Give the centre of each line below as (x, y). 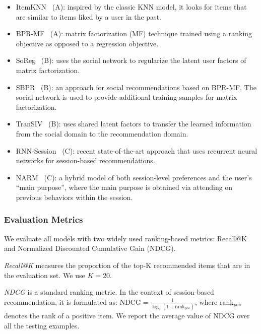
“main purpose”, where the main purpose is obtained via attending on (124, 187)
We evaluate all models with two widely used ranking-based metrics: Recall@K (125, 238)
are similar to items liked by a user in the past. (88, 16)
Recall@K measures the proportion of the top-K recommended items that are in (127, 265)
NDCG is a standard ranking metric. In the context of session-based (109, 292)
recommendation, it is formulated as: (61, 302)
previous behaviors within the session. (74, 197)
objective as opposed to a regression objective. (87, 43)
